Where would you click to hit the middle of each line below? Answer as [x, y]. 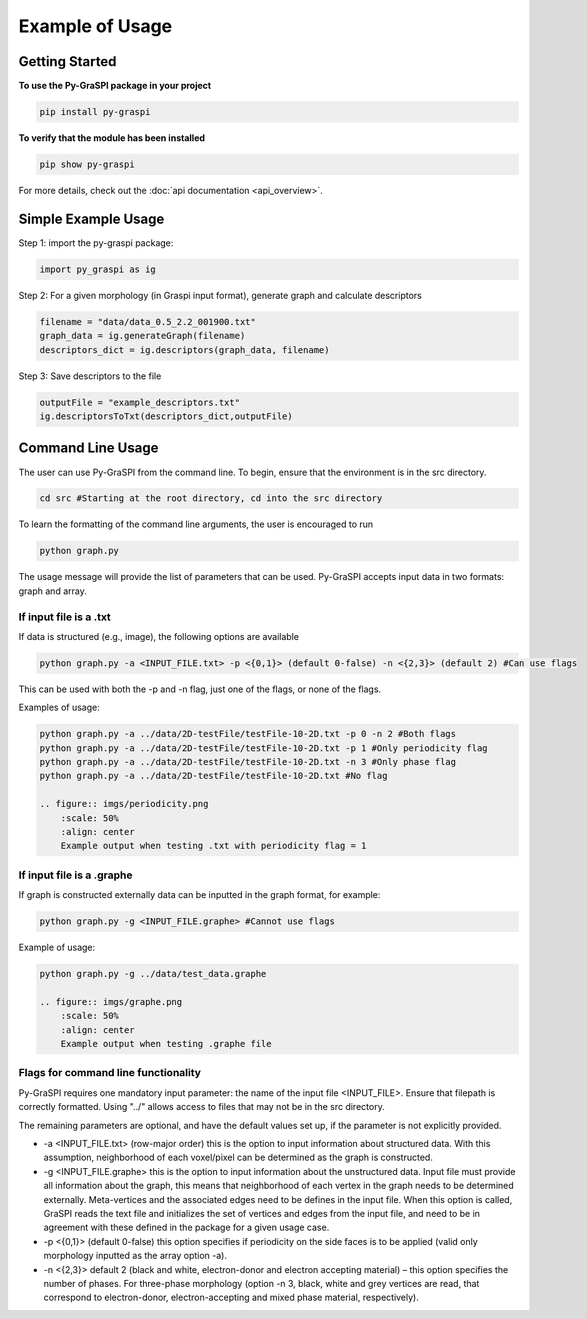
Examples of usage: [59, 707]
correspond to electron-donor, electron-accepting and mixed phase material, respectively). [231, 1297]
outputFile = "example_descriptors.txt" [139, 402]
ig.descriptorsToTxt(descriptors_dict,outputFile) [166, 416]
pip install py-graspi [95, 112]
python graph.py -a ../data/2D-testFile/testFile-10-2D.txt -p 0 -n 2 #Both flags [248, 734]
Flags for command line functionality [110, 1073]
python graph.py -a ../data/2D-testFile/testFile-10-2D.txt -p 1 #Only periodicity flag [264, 748]
